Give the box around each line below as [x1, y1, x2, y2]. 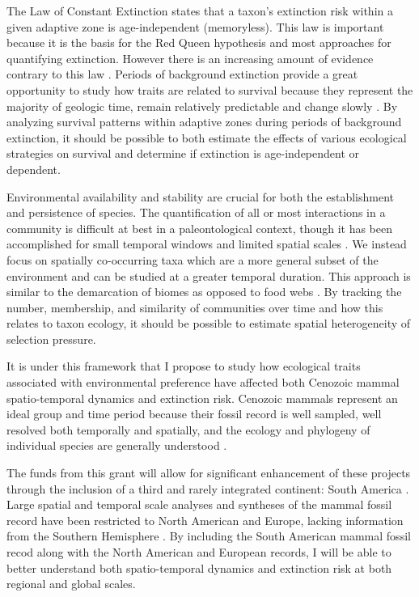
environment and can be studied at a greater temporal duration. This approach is [6, 267, 411, 284]
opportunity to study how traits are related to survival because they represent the [6, 81, 413, 98]
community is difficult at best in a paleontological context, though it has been [6, 219, 393, 236]
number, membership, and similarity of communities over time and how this [6, 298, 383, 315]
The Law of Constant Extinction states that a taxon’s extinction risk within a [6, 2, 393, 19]
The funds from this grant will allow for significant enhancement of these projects [6, 464, 411, 481]
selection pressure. [6, 330, 96, 347]
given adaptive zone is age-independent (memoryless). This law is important [6, 18, 384, 35]
